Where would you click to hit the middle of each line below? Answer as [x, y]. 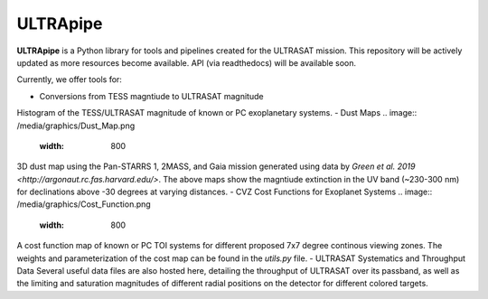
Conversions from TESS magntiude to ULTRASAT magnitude [151, 96]
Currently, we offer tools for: [69, 79]
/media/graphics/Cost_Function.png [84, 204]
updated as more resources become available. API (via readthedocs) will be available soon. [187, 62]
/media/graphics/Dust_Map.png [76, 126]
